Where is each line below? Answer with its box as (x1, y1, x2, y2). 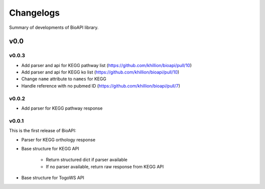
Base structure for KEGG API (21, 145, 79, 151)
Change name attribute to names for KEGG (21, 76, 106, 82)
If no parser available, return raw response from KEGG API (46, 164, 164, 169)
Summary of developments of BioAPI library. (9, 24, 99, 30)
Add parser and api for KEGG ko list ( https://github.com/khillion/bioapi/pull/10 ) (21, 69, 180, 75)
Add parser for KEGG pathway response (21, 105, 103, 111)
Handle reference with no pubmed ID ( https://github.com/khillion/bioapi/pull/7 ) (21, 83, 181, 89)
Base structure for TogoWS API (21, 175, 84, 181)
